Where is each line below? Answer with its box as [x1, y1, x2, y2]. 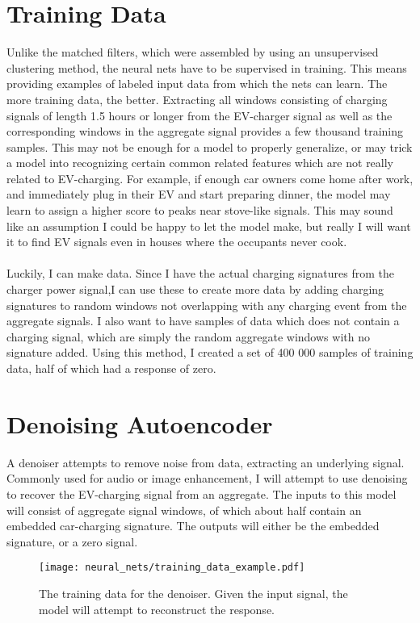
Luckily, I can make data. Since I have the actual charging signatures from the [6, 265, 394, 282]
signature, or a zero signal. [6, 533, 138, 550]
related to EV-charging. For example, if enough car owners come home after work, [6, 169, 414, 186]
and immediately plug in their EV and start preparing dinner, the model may [6, 186, 391, 203]
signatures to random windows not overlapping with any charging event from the [6, 296, 407, 313]
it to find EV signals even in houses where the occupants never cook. [6, 233, 347, 250]
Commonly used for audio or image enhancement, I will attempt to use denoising [6, 470, 408, 487]
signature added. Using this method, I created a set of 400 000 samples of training [6, 344, 414, 361]
